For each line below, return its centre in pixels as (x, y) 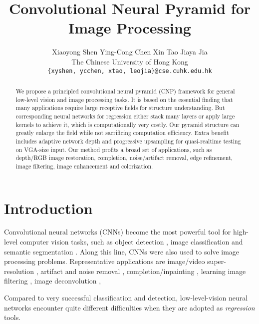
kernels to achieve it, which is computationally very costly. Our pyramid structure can (128, 124)
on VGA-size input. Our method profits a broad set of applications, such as (114, 149)
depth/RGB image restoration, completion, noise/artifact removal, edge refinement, (124, 158)
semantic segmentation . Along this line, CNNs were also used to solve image (122, 251)
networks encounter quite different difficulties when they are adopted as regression (129, 307)
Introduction (48, 208)
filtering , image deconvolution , (53, 281)
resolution (19, 271)
